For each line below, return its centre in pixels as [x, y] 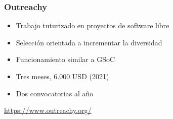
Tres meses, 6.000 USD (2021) [62, 76]
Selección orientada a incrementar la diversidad [89, 42]
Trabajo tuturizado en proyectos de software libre [93, 25]
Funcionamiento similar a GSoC [66, 59]
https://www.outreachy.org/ [48, 110]
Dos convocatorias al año [55, 93]
